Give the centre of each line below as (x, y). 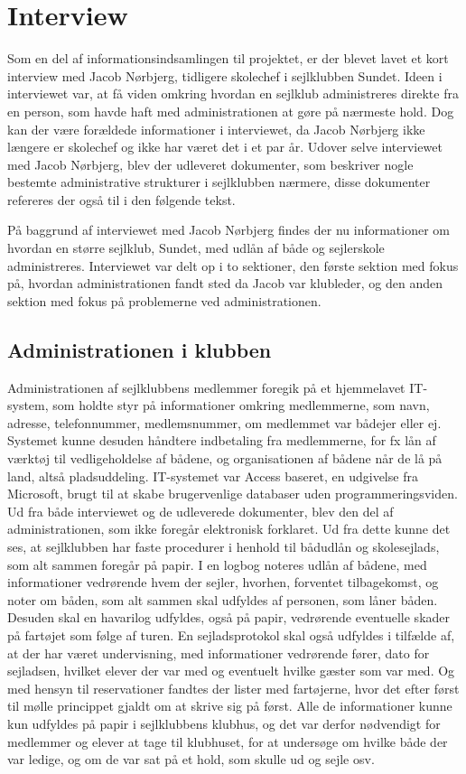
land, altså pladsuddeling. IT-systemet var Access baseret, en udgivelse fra (213, 476)
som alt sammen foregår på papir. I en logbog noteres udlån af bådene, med (217, 564)
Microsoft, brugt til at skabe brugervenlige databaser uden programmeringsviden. (233, 494)
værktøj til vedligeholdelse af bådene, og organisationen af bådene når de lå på (225, 458)
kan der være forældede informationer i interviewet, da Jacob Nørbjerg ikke (216, 129)
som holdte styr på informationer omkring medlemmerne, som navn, (241, 405)
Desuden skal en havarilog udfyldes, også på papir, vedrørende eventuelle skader (229, 617)
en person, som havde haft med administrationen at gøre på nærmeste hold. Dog (231, 111)
